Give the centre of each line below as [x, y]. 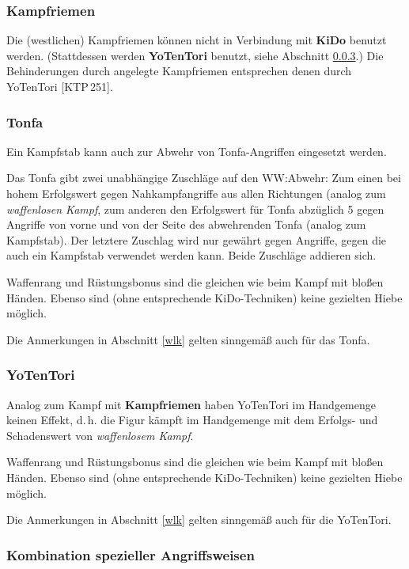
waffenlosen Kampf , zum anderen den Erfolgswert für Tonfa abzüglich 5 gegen [195, 209]
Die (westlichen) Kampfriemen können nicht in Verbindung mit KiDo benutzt [197, 40]
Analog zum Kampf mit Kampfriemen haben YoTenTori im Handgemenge [191, 404]
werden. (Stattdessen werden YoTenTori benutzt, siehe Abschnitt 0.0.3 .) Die [195, 55]
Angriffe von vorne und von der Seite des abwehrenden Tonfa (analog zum [186, 224]
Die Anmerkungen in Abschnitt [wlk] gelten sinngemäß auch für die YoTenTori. [199, 520]
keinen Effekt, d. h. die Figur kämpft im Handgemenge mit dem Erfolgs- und [192, 420]
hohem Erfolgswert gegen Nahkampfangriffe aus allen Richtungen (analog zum [196, 193]
